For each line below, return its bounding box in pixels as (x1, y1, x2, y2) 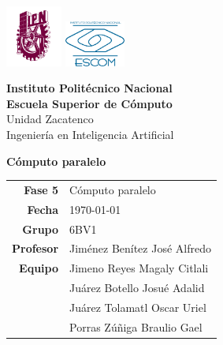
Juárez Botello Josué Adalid (69, 279, 205, 296)
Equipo (19, 260, 59, 276)
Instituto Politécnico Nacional (6, 80, 173, 96)
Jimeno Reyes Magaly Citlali (69, 260, 209, 276)
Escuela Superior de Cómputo (6, 95, 173, 111)
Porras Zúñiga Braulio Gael (69, 318, 203, 335)
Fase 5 (24, 181, 59, 197)
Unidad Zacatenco (6, 111, 94, 127)
